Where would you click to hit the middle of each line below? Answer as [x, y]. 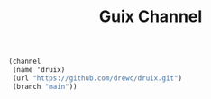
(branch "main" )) [45, 86]
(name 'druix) [39, 70]
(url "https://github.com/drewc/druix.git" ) [97, 78]
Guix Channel [151, 17]
